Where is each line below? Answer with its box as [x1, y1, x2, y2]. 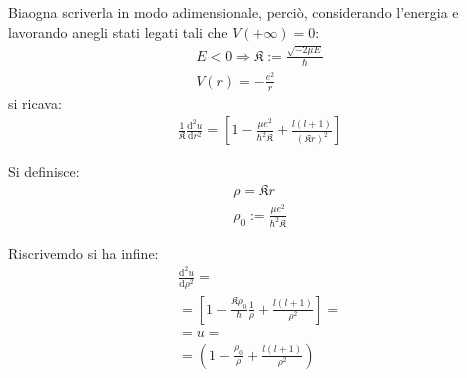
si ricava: [8, 92, 62, 113]
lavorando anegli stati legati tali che [8, 21, 228, 42]
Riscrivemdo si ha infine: [8, 242, 159, 263]
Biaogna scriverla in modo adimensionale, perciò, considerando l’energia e [8, 2, 459, 22]
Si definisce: [8, 161, 80, 182]
